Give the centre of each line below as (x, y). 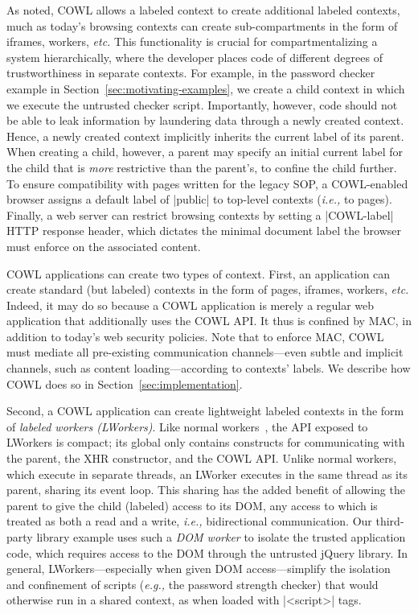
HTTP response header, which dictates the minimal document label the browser (204, 231)
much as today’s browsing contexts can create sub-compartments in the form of (202, 25)
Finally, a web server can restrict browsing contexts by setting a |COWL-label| (200, 214)
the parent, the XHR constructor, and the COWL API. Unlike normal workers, (202, 458)
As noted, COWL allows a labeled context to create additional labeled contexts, (203, 10)
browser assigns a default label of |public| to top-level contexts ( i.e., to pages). (199, 199)
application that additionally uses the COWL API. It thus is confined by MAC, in (209, 321)
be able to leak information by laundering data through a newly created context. (205, 120)
